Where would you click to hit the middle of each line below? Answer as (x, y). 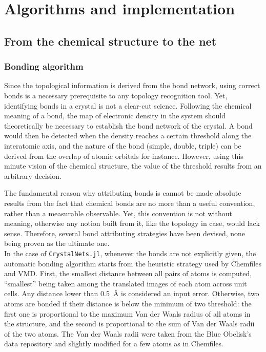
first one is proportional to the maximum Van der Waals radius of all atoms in (127, 313)
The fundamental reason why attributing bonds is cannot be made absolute (123, 193)
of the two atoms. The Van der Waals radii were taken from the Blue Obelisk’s (128, 333)
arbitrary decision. (33, 175)
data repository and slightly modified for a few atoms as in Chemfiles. (114, 344)
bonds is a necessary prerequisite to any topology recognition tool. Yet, (116, 95)
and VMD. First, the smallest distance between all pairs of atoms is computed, (128, 273)
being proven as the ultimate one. (57, 243)
